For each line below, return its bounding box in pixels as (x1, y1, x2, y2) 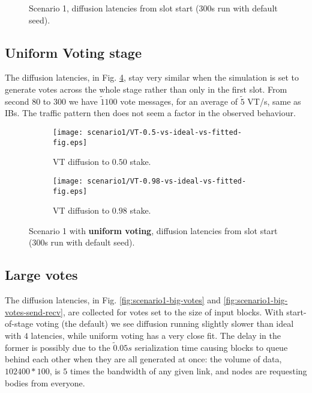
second (5, 94, 29, 107)
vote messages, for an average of (120, 94, 238, 107)
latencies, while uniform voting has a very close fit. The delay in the (31, 329, 281, 341)
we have (68, 94, 98, 107)
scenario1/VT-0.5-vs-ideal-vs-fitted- (87, 128, 242, 137)
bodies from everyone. (5, 376, 85, 389)
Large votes (5, 265, 78, 284)
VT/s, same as (247, 94, 301, 107)
